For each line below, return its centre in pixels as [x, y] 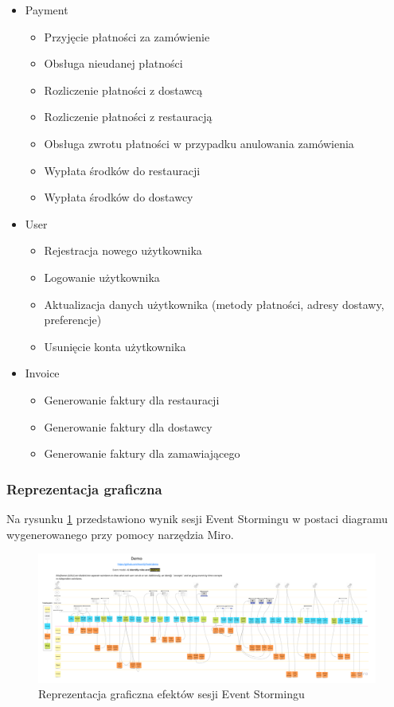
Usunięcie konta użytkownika [115, 346]
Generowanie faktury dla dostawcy [128, 426]
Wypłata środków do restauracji [122, 170]
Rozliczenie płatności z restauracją [128, 117]
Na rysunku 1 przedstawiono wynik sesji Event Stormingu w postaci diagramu [197, 518]
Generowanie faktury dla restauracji [132, 399]
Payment [47, 10]
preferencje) [73, 320]
